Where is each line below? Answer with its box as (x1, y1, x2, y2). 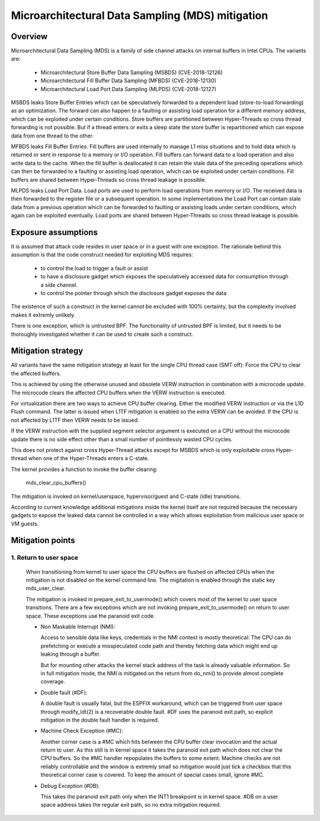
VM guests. (11, 520, 39, 527)
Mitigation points (11, 535, 75, 546)
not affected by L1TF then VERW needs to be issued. (11, 416, 139, 424)
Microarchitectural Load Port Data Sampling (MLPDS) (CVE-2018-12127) (40, 85, 216, 92)
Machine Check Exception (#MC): (40, 727, 123, 735)
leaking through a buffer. (40, 650, 101, 658)
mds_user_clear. (25, 585, 66, 592)
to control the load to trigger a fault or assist (40, 264, 148, 272)
